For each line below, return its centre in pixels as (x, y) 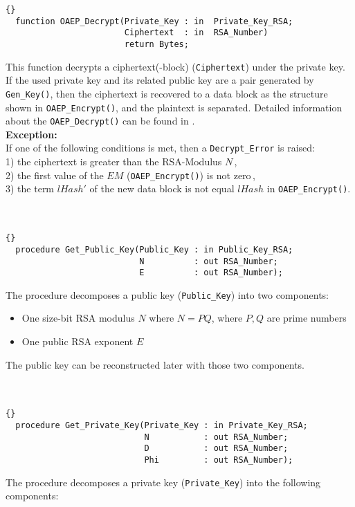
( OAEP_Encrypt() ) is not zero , (191, 175)
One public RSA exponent (78, 341)
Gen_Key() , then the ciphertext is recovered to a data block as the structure (167, 93)
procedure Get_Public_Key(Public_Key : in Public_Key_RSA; (154, 249)
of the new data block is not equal (162, 188)
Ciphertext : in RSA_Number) (196, 33)
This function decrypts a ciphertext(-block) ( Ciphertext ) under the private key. (175, 66)
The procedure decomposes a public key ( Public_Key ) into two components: (167, 294)
